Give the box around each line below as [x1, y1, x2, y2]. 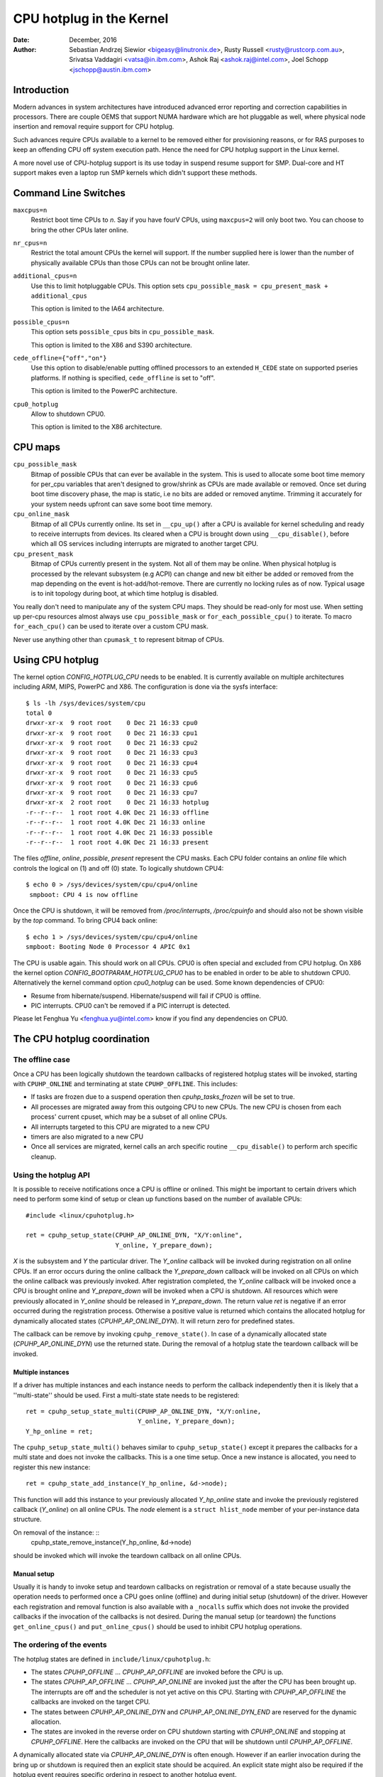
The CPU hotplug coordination [13, 1033, 150, 1045]
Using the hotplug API [13, 1170, 90, 1180]
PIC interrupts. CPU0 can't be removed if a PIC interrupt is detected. [30, 1002, 231, 1010]
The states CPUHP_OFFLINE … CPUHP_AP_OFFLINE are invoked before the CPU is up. [30, 1668, 284, 1677]
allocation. [30, 1717, 62, 1727]
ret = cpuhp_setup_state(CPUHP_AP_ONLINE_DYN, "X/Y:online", [26, 1231, 243, 1240]
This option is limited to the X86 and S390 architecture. [30, 340, 193, 349]
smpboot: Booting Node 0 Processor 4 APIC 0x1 [26, 943, 191, 951]
